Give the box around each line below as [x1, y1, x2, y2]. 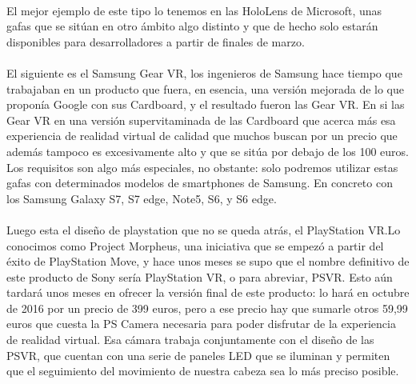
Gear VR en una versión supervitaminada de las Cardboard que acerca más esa [6, 111, 396, 128]
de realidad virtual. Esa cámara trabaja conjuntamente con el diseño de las [6, 331, 374, 348]
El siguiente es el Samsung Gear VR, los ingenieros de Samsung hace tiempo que [6, 64, 402, 81]
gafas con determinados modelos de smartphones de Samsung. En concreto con [6, 174, 393, 191]
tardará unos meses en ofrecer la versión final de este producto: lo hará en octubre [6, 284, 410, 301]
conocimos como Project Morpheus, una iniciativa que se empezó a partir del [6, 237, 384, 254]
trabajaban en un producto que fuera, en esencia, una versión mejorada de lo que [6, 80, 404, 97]
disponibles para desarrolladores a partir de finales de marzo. [6, 33, 305, 50]
